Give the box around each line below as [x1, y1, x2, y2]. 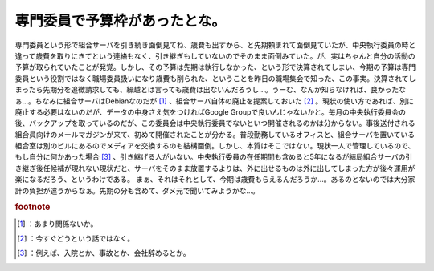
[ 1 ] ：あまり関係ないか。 [17, 219, 98, 229]
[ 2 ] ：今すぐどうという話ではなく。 [17, 233, 135, 244]
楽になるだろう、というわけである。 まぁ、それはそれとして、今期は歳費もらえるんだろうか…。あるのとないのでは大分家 [14, 175, 416, 184]
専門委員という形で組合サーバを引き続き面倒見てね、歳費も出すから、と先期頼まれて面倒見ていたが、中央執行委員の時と [14, 40, 416, 50]
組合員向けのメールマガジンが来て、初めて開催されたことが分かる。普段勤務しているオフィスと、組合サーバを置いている [14, 129, 416, 140]
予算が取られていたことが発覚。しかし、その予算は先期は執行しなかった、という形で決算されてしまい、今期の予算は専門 [14, 63, 416, 72]
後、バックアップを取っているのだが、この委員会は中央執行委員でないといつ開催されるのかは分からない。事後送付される [14, 119, 416, 128]
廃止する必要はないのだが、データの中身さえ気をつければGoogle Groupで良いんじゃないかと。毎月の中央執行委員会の [14, 107, 406, 116]
